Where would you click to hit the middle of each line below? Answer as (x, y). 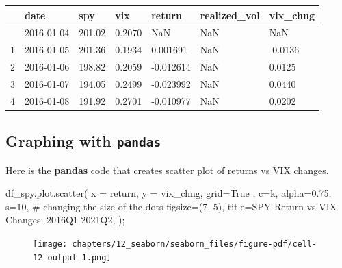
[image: (50, 244)
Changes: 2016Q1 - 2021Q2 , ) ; (65, 220)
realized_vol (230, 15)
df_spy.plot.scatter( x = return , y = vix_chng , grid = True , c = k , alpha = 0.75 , (169, 193)
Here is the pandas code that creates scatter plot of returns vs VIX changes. (167, 170)
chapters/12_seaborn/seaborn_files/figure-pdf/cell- (195, 244)
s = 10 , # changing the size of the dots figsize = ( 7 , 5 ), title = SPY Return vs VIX (171, 206)
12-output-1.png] (72, 257)
